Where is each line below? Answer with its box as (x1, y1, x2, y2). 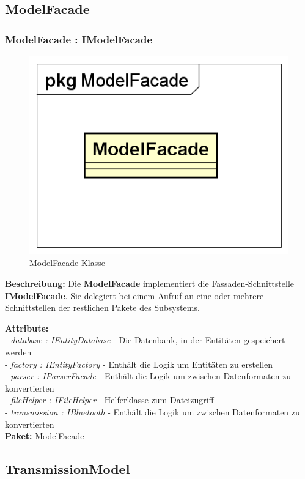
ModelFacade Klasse (29, 256, 106, 269)
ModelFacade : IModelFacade (5, 31, 153, 46)
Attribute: (5, 321, 49, 334)
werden (5, 346, 32, 358)
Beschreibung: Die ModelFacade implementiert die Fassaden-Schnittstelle (5, 277, 294, 290)
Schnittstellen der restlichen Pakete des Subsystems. (5, 301, 200, 314)
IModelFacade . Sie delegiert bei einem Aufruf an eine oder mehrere (5, 289, 264, 302)
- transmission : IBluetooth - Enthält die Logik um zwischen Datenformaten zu (5, 405, 300, 418)
